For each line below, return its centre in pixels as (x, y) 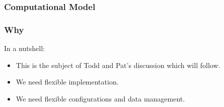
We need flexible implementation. (67, 82)
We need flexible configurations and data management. (100, 98)
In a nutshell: (24, 48)
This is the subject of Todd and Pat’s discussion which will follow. (118, 65)
